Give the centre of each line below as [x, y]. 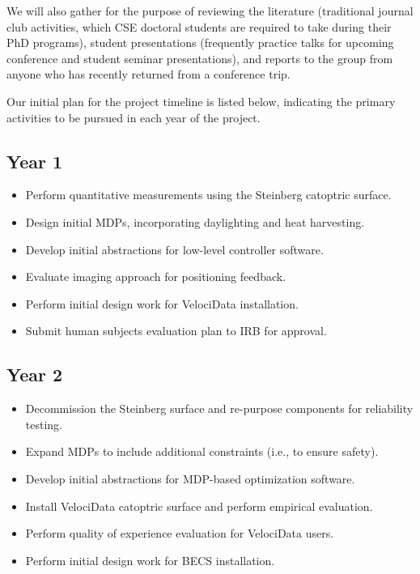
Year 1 [35, 161]
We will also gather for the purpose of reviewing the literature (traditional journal [210, 11]
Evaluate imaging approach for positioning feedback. [156, 276]
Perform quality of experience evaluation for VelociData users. [180, 533]
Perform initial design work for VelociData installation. [162, 303]
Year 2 [35, 374]
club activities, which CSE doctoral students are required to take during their [199, 26]
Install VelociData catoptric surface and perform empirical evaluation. [199, 506]
